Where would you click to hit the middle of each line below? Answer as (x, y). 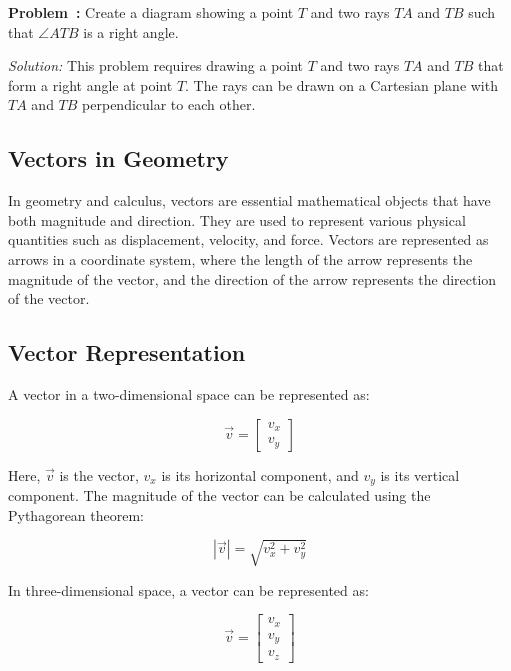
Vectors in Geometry (118, 158)
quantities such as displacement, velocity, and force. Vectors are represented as (248, 239)
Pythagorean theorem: (76, 514)
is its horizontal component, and (260, 474)
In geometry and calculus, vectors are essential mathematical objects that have (249, 200)
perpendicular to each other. (169, 104)
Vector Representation (127, 352)
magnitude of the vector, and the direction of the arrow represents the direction (252, 278)
